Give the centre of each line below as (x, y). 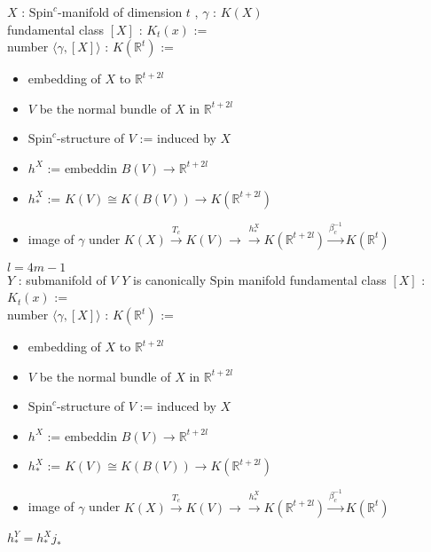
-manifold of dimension (120, 12)
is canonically (170, 279)
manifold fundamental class (312, 279)
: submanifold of (62, 279)
